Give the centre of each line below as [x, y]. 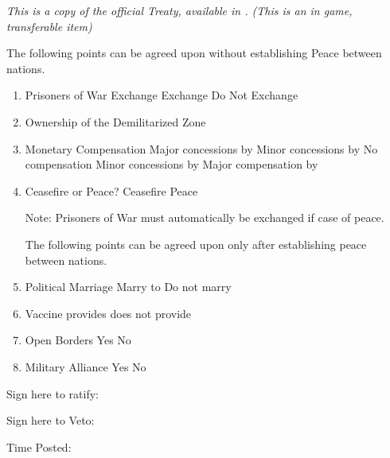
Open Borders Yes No [78, 340]
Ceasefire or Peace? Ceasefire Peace [111, 190]
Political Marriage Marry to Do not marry [128, 287]
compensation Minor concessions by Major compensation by [172, 164]
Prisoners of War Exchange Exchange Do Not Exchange [162, 95]
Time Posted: [39, 446]
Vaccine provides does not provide [108, 313]
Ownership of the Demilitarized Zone [115, 121]
